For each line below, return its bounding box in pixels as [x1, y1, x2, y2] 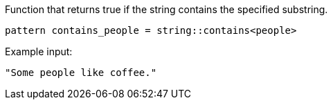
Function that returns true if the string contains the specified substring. [5, 3, 328, 15]
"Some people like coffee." [5, 67, 157, 78]
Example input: [5, 46, 73, 57]
